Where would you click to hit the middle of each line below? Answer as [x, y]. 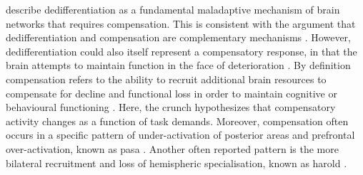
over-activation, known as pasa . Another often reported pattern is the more [172, 148]
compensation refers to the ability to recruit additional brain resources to [166, 79]
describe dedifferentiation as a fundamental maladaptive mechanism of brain [173, 9]
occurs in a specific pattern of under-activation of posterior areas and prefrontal [180, 135]
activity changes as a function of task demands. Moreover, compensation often [177, 121]
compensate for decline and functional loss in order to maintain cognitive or [171, 93]
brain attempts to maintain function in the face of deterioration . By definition [178, 65]
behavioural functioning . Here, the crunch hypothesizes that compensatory [171, 107]
